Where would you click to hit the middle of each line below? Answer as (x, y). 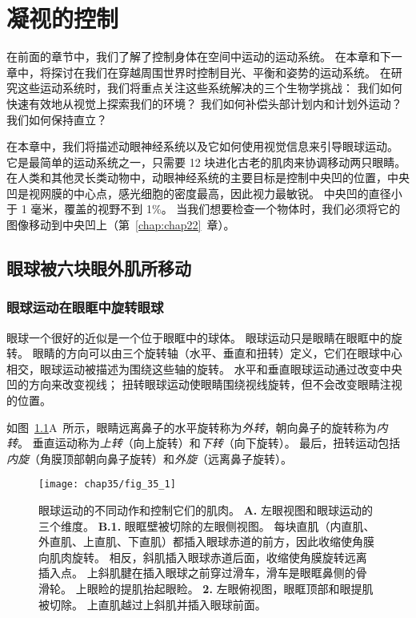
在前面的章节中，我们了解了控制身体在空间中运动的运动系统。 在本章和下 (199, 57)
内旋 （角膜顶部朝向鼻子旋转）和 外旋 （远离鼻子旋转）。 (149, 458)
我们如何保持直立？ (57, 119)
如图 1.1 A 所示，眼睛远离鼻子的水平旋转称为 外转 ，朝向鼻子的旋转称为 (192, 427)
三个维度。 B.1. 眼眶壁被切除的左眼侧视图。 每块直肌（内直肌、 (207, 525)
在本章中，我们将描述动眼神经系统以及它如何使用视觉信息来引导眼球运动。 (202, 146)
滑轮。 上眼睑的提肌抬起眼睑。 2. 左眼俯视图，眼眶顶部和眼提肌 (206, 589)
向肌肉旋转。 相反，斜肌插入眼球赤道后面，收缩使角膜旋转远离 (203, 557)
